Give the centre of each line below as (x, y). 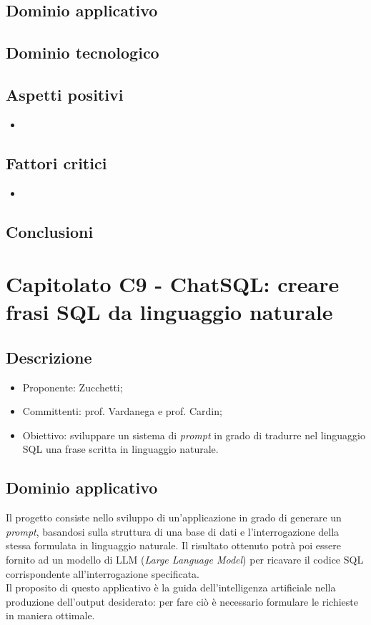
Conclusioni (50, 231)
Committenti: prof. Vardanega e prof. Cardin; (122, 411)
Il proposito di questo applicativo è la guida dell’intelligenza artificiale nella (171, 587)
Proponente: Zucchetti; (73, 387)
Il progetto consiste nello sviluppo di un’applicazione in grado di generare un (174, 517)
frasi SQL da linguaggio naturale (169, 312)
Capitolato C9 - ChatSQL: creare (173, 284)
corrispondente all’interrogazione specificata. (103, 573)
